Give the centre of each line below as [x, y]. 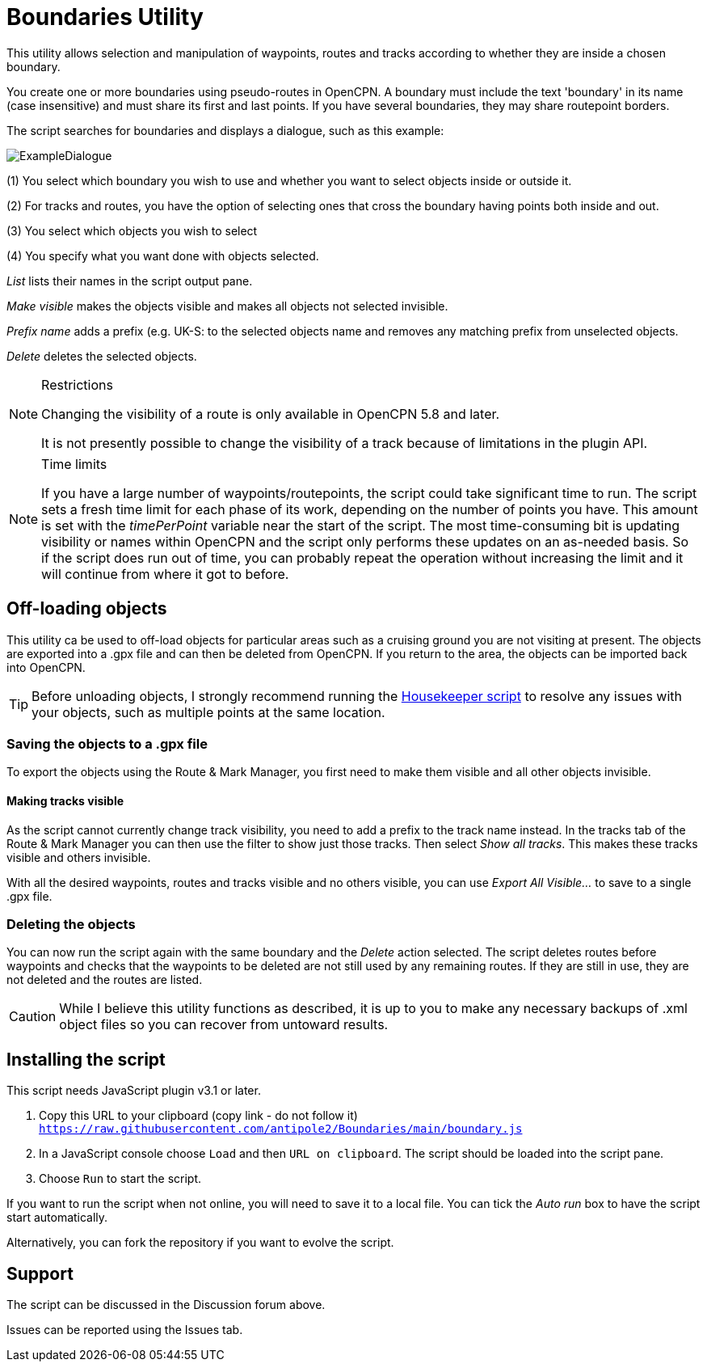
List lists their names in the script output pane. [130, 281]
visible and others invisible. [79, 857]
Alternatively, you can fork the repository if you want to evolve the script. [200, 1243]
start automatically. [57, 1218]
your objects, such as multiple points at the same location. [208, 712]
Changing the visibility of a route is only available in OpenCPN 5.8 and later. [271, 414]
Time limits [74, 464]
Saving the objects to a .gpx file [107, 743]
